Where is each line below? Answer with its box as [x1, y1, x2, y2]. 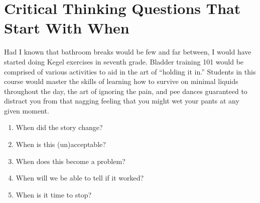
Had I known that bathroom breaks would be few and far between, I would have [4, 46, 251, 57]
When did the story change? [16, 122, 103, 132]
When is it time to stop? [16, 189, 92, 199]
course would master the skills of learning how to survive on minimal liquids [4, 76, 238, 86]
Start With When [4, 17, 129, 38]
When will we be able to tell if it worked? [16, 172, 144, 183]
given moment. [4, 105, 49, 115]
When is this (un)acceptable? [16, 139, 106, 149]
